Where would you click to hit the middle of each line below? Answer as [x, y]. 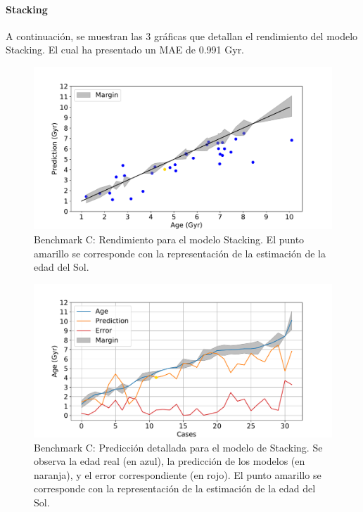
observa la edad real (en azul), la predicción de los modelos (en [170, 461]
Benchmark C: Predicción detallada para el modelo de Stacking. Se [178, 447]
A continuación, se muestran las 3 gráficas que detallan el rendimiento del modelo [182, 36]
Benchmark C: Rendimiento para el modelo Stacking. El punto [169, 239]
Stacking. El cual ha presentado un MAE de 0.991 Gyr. [125, 50]
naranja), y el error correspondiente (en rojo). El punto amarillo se [178, 474]
